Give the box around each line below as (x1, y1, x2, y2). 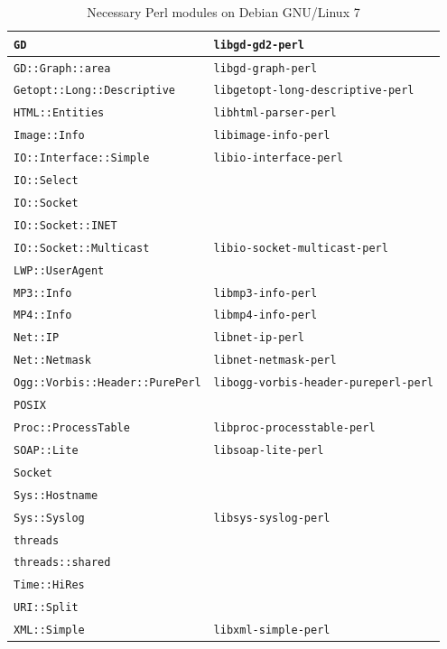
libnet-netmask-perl (213, 354, 337, 367)
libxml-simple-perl (213, 624, 331, 637)
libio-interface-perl (213, 152, 343, 165)
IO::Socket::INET (14, 218, 117, 232)
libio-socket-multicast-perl (213, 241, 388, 255)
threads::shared (14, 556, 111, 570)
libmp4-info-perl (213, 309, 318, 322)
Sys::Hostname (14, 488, 98, 502)
